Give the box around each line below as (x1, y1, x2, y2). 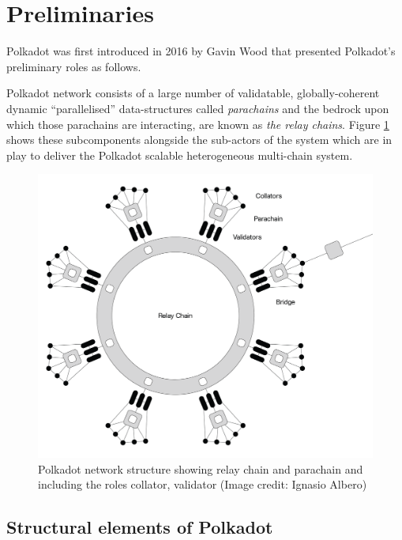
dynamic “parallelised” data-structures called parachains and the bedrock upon (6, 100, 389, 116)
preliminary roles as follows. (6, 58, 141, 74)
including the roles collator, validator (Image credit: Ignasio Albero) (38, 476, 367, 493)
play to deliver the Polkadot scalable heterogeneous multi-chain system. (6, 146, 353, 163)
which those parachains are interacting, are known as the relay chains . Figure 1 (6, 115, 389, 132)
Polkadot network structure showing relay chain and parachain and (38, 460, 363, 477)
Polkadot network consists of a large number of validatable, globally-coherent (6, 85, 380, 101)
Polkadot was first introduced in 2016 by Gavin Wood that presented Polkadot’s (6, 43, 396, 59)
